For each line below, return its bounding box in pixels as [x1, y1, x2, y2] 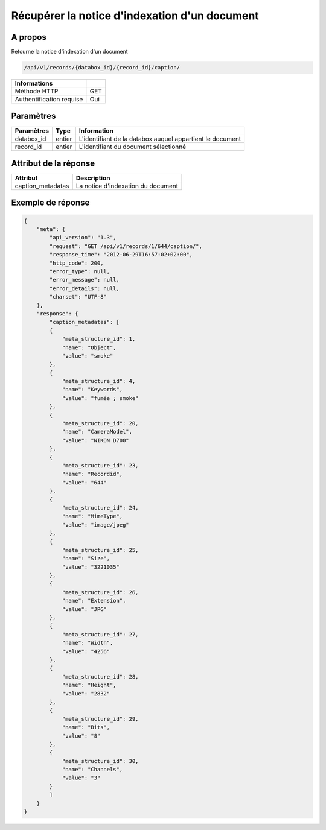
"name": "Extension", [62, 597, 126, 604]
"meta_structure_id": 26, [62, 589, 139, 595]
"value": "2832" [62, 690, 110, 697]
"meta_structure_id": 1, [62, 335, 136, 343]
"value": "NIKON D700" [62, 437, 129, 443]
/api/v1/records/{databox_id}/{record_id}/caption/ [24, 64, 181, 71]
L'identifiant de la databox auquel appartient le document [78, 135, 241, 143]
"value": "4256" [62, 648, 110, 654]
